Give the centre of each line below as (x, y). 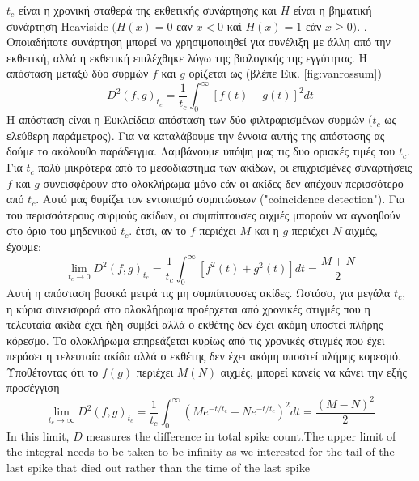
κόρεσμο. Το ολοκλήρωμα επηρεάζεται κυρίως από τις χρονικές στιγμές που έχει (196, 340)
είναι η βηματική (332, 10)
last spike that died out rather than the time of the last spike (158, 468)
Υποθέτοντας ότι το (53, 371)
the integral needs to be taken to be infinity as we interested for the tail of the (201, 451)
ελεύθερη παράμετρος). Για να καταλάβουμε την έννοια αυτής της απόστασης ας (196, 135)
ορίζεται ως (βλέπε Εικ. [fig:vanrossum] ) (285, 73)
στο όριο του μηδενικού (62, 230)
